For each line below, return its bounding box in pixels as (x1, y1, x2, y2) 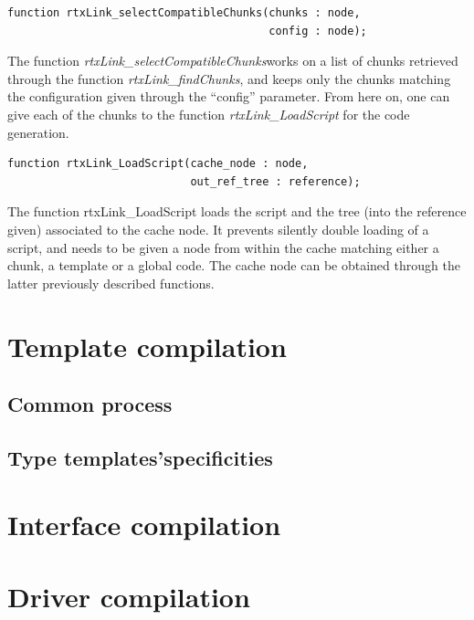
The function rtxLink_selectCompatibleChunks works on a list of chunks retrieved (7, 51, 458, 70)
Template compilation (7, 327, 287, 364)
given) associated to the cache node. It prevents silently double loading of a (7, 219, 429, 238)
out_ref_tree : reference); (190, 174, 361, 188)
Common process (7, 390, 173, 418)
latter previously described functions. (7, 273, 215, 292)
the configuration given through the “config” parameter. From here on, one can (7, 87, 450, 106)
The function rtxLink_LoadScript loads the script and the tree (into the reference (7, 202, 467, 221)
